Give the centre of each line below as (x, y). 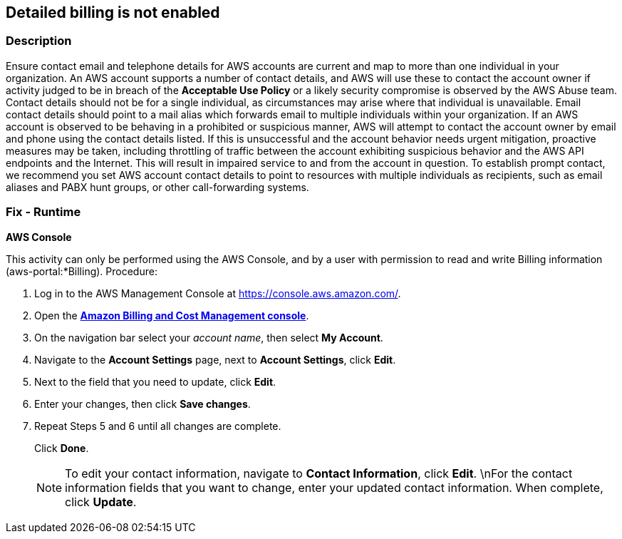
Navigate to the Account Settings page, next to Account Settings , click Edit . (215, 359)
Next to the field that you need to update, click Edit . (155, 381)
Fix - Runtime (43, 212)
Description (39, 41)
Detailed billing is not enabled (113, 12)
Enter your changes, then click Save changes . (142, 404)
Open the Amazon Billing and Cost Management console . (172, 315)
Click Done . (62, 448)
